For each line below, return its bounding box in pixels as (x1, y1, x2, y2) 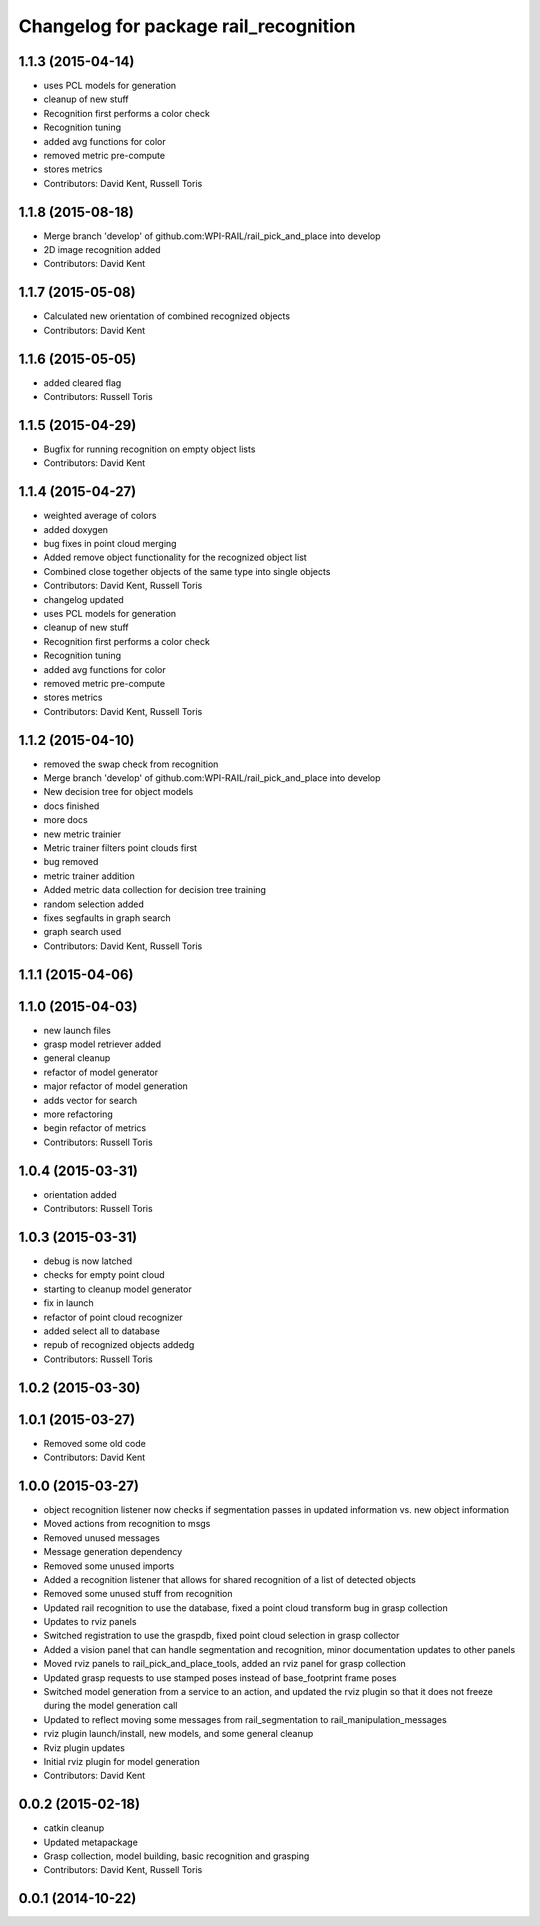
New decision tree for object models (43, 786, 194, 798)
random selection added (43, 898, 144, 910)
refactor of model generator (43, 1066, 159, 1078)
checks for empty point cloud (43, 1269, 165, 1281)
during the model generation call (43, 1700, 178, 1712)
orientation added (43, 1188, 117, 1200)
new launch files (43, 1024, 112, 1036)
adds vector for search (43, 1094, 138, 1106)
